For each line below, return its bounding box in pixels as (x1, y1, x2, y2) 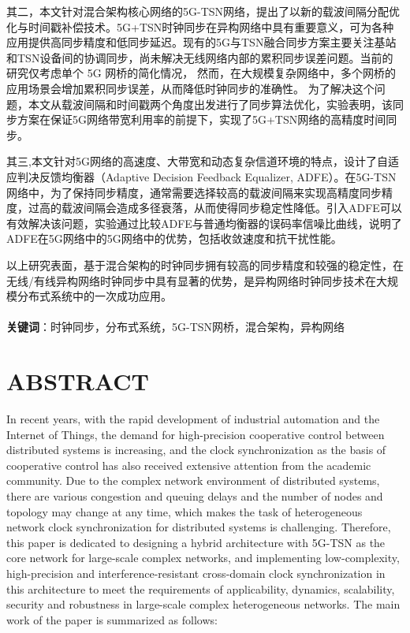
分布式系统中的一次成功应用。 (17, 288, 172, 304)
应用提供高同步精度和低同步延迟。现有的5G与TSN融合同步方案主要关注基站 (6, 34, 397, 50)
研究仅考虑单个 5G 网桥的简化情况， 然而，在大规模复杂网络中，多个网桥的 (6, 65, 396, 81)
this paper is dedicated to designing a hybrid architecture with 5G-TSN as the (6, 534, 386, 550)
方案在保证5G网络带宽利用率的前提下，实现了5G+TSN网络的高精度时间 (17, 111, 386, 128)
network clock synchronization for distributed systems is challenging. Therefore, (6, 519, 391, 535)
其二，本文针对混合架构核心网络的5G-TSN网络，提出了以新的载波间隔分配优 (6, 3, 401, 19)
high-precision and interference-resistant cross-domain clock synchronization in (6, 564, 386, 581)
